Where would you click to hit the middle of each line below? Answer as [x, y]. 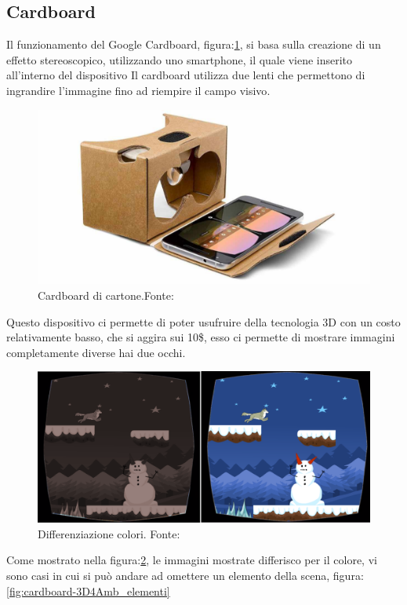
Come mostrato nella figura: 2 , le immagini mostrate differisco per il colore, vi [192, 560]
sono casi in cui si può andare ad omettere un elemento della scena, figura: [185, 576]
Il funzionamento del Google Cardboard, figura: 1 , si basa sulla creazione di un [194, 44]
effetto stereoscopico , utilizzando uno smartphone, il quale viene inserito [180, 59]
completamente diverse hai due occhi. [96, 352]
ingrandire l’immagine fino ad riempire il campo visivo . [138, 90]
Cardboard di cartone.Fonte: [106, 295]
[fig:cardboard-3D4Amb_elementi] [88, 590]
